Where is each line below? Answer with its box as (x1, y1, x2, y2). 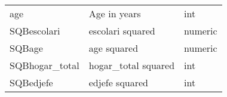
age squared (88, 41, 139, 55)
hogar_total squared (88, 58, 175, 72)
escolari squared (88, 24, 155, 37)
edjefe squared (88, 76, 148, 89)
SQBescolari (10, 24, 60, 37)
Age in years (88, 7, 141, 20)
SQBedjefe (10, 76, 53, 89)
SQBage (10, 41, 43, 55)
